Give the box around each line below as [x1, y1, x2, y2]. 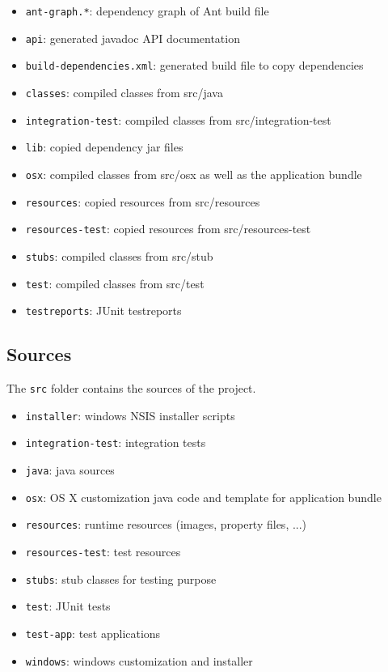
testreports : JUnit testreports [25, 302, 182, 319]
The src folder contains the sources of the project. [6, 380, 256, 397]
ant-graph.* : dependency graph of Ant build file [25, 2, 269, 19]
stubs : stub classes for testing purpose [25, 570, 217, 587]
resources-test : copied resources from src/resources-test [25, 220, 311, 237]
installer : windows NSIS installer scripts [25, 406, 235, 423]
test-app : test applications [25, 624, 161, 641]
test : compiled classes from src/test [25, 274, 205, 291]
